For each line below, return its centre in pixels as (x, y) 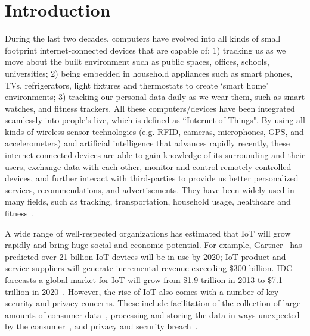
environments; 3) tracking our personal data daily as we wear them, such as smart (155, 97)
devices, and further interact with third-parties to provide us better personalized (152, 178)
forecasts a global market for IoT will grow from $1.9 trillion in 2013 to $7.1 (144, 280)
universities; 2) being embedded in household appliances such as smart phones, (149, 73)
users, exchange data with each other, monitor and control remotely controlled (148, 166)
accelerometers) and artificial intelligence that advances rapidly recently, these (147, 143)
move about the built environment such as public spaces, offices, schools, (137, 62)
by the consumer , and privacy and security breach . (101, 326)
